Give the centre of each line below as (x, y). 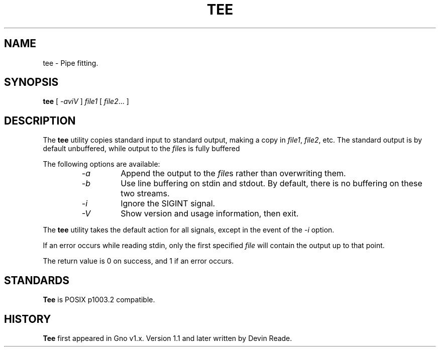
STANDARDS (37, 280)
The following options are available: (101, 164)
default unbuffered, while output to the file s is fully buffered (141, 149)
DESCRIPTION (40, 121)
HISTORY (28, 319)
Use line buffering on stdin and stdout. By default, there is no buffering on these (271, 184)
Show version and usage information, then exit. (210, 214)
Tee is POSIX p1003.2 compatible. (99, 300)
